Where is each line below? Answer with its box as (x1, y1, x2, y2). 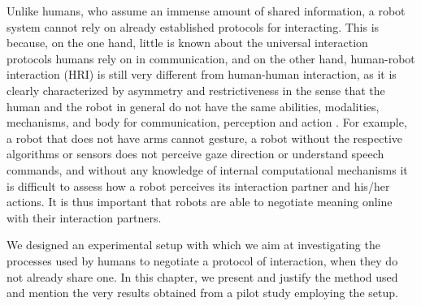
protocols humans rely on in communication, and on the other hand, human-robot (7, 50, 415, 67)
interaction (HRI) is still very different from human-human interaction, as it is (7, 66, 397, 83)
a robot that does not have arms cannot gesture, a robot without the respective (7, 129, 402, 146)
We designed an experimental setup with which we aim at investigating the (7, 236, 380, 253)
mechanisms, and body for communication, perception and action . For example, (7, 114, 407, 131)
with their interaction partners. (7, 209, 162, 226)
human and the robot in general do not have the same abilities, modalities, (7, 97, 380, 114)
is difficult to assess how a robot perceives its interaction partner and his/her (7, 177, 390, 194)
